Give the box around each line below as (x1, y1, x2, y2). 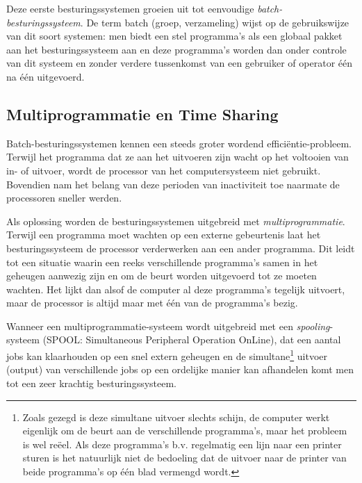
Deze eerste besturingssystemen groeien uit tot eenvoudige (6, 1, 254, 15)
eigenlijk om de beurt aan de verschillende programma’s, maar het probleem (22, 423, 347, 438)
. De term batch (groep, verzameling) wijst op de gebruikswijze (80, 15, 349, 29)
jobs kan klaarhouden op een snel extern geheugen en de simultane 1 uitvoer (6, 347, 327, 363)
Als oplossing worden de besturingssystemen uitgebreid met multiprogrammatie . (6, 213, 345, 228)
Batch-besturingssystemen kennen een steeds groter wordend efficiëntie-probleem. (6, 136, 352, 150)
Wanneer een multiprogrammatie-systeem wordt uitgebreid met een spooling (6, 318, 330, 333)
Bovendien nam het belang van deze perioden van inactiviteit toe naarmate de (6, 177, 340, 191)
